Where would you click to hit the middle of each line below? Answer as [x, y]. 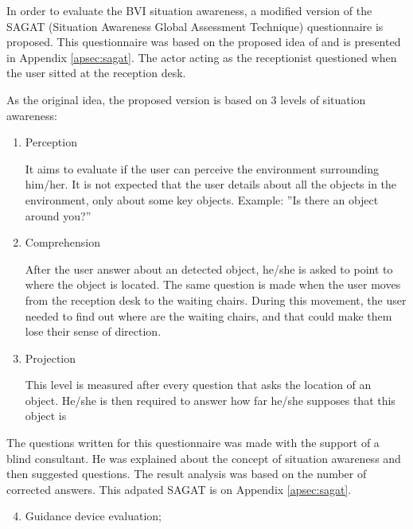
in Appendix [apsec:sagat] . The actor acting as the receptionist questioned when [202, 57]
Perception [51, 142]
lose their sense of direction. [93, 331]
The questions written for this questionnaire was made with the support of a [193, 443]
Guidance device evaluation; [94, 516]
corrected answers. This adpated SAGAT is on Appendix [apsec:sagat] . [179, 489]
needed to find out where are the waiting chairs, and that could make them [208, 315]
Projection [51, 358]
